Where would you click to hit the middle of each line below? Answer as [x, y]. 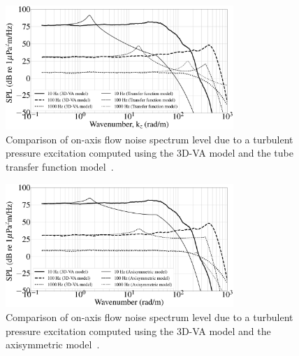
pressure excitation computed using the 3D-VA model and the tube [149, 153]
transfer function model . [60, 166]
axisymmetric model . [53, 344]
